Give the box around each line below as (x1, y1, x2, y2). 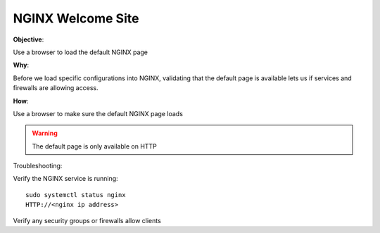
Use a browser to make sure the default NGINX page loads (13, 109, 183, 118)
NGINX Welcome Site (13, 11, 139, 26)
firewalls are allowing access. (13, 84, 99, 92)
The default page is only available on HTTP (32, 141, 158, 151)
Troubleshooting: (13, 162, 63, 170)
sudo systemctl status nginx (25, 191, 126, 199)
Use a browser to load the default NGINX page (13, 48, 148, 56)
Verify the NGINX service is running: (13, 175, 119, 183)
